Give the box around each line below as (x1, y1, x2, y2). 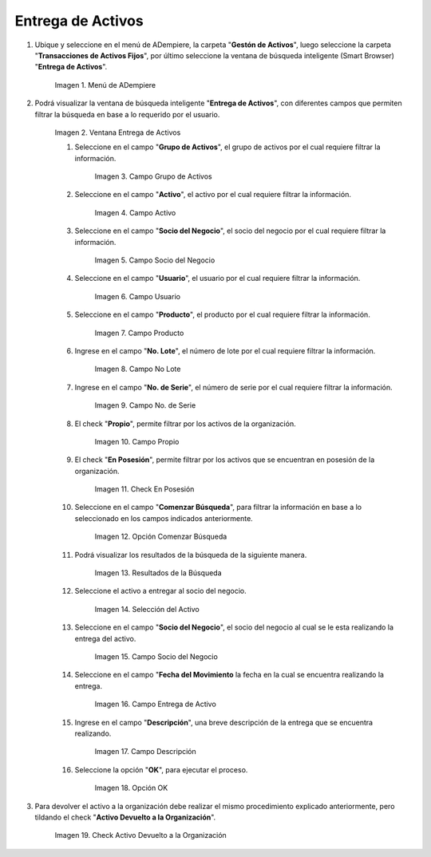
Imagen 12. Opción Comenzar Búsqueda (94, 531, 227, 542)
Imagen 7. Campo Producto (94, 328, 184, 338)
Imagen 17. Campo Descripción (94, 747, 197, 756)
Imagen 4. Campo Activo (94, 207, 176, 217)
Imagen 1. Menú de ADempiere (54, 80, 156, 89)
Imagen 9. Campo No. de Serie (94, 401, 196, 410)
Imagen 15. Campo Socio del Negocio (94, 652, 219, 662)
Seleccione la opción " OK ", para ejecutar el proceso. (74, 764, 248, 774)
